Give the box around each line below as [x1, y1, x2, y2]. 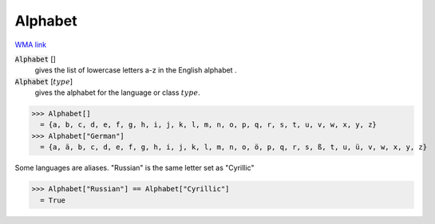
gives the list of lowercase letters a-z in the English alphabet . [34, 65, 237, 75]
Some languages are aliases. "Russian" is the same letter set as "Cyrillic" [14, 163, 255, 173]
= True [40, 195, 66, 205]
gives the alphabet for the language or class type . [34, 88, 201, 97]
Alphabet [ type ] [14, 77, 73, 86]
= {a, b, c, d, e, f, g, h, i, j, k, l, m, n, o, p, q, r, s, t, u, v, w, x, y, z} [40, 120, 377, 129]
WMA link [14, 40, 47, 49]
